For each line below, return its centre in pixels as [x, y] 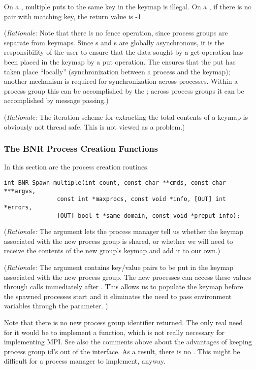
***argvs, [20, 191]
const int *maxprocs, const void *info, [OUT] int [142, 199]
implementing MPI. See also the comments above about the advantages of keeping [128, 342]
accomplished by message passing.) [56, 100]
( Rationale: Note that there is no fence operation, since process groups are [116, 33]
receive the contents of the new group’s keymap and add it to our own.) [112, 251]
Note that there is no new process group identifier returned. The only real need [124, 322]
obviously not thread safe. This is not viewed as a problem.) [95, 126]
